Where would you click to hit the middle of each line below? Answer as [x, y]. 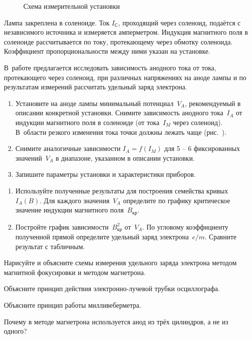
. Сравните [221, 236]
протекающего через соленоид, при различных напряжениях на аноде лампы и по [125, 77]
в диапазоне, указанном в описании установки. [125, 158]
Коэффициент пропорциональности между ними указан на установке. [107, 51]
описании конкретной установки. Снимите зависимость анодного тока [119, 113]
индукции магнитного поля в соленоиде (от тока [87, 122]
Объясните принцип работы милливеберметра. [73, 305]
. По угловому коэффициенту [185, 226]
